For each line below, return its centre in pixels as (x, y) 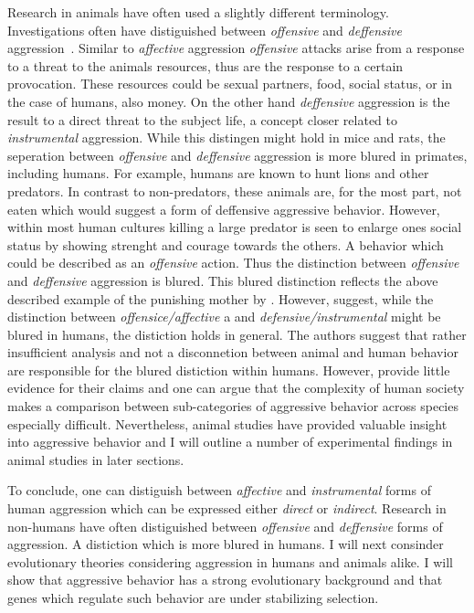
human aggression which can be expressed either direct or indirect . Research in (227, 508)
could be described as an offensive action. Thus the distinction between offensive (233, 263)
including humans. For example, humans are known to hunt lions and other (218, 173)
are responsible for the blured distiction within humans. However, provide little (229, 370)
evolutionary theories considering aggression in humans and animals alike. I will (230, 561)
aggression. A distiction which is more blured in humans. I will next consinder (226, 544)
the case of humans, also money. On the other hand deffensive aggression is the (229, 101)
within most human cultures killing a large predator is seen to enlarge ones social (235, 227)
